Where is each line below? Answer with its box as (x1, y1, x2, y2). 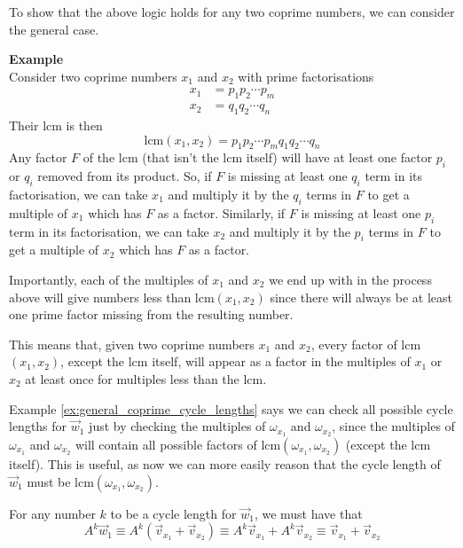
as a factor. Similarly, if (157, 203, 286, 222)
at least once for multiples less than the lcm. (25, 369, 267, 388)
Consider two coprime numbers (9, 67, 177, 85)
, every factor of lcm (310, 334, 421, 353)
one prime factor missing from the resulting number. (9, 305, 294, 324)
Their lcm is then (9, 116, 103, 135)
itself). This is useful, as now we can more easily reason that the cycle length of (9, 455, 441, 474)
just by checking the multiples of (89, 417, 266, 435)
